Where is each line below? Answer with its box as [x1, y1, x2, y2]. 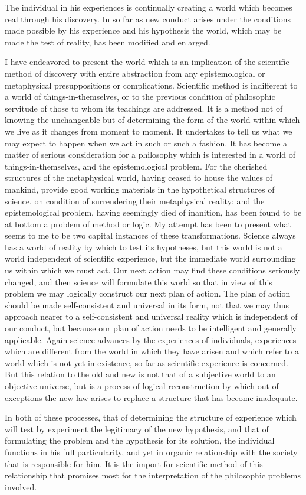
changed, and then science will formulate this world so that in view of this [5, 275, 272, 288]
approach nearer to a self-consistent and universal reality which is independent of [5, 310, 298, 323]
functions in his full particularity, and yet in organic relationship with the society [5, 445, 298, 458]
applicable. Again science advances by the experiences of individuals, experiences [5, 333, 297, 346]
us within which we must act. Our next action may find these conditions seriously [5, 264, 300, 276]
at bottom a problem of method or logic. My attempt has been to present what [5, 217, 291, 230]
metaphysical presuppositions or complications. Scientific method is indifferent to [5, 79, 298, 91]
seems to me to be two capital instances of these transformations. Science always [5, 229, 296, 242]
